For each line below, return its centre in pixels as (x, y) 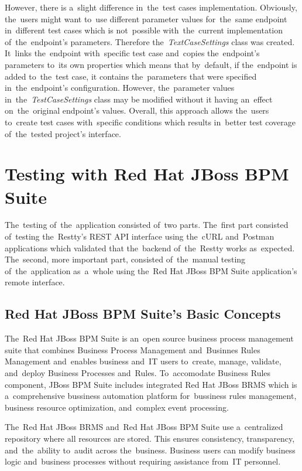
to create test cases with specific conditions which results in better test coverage (150, 122)
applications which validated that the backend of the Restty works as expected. (150, 248)
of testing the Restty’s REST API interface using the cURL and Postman (140, 236)
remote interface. (35, 282)
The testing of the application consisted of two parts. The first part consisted (147, 225)
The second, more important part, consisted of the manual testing (125, 259)
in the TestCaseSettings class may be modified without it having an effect (139, 99)
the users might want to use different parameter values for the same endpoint (146, 18)
